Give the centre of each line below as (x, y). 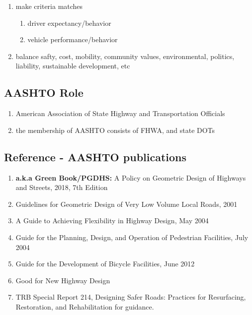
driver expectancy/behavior (69, 23)
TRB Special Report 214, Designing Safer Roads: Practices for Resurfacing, (131, 297)
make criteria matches (49, 6)
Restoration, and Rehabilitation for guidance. (85, 306)
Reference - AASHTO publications (95, 157)
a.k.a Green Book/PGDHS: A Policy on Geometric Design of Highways (131, 177)
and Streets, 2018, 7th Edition (62, 187)
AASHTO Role (44, 93)
